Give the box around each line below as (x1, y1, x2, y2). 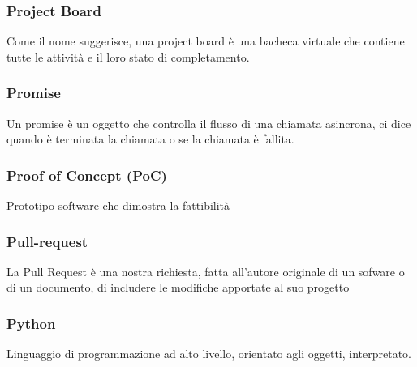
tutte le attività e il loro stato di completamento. (6, 48, 250, 65)
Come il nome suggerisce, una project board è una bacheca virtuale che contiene (6, 32, 405, 49)
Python (6, 313, 56, 333)
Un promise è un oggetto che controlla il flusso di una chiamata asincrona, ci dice (6, 114, 411, 131)
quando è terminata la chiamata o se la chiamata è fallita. (6, 130, 294, 147)
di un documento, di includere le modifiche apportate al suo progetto (6, 279, 350, 296)
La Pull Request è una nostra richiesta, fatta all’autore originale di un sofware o (6, 262, 405, 280)
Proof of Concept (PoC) (6, 164, 167, 185)
